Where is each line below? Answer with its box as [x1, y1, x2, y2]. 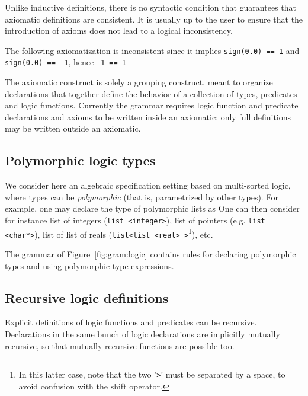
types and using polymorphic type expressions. [5, 259, 174, 272]
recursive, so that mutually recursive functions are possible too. [5, 339, 235, 352]
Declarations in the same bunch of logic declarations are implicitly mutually [5, 328, 280, 340]
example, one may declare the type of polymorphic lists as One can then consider [5, 202, 300, 215]
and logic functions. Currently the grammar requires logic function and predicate [5, 99, 299, 111]
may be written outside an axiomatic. [5, 122, 141, 135]
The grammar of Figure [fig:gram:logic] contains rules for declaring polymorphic [5, 248, 296, 260]
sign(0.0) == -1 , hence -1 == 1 [5, 56, 126, 68]
